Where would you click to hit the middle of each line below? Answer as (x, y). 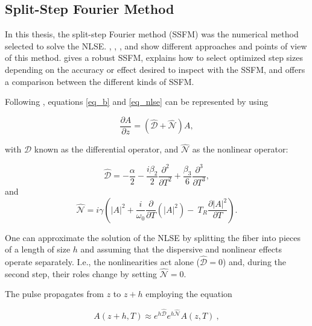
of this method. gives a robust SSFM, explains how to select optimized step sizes (154, 58)
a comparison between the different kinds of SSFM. (100, 81)
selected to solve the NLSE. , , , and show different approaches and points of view (156, 45)
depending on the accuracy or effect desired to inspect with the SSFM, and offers (155, 69)
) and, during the (254, 261)
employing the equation (189, 294)
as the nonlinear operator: (240, 149)
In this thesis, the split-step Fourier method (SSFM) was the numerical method (152, 34)
